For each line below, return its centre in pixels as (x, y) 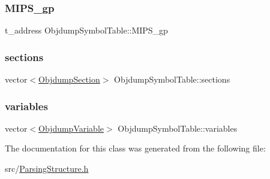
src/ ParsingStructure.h (47, 169)
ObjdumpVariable (71, 128)
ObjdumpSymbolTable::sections (172, 79)
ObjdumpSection (69, 79)
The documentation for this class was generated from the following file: (135, 148)
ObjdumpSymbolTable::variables (178, 128)
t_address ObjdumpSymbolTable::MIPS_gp (86, 30)
